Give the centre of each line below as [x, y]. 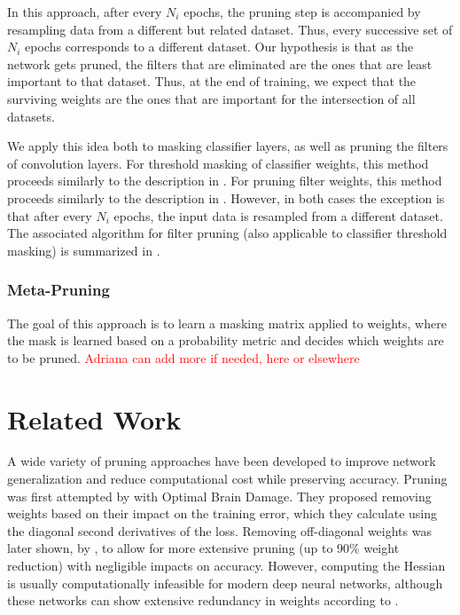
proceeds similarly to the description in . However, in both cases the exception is [226, 197]
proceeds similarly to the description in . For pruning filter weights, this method [225, 181]
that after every [50, 215]
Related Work [94, 418]
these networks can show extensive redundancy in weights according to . [203, 600]
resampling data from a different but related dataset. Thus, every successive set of [230, 29]
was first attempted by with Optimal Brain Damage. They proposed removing [219, 496]
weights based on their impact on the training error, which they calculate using [222, 513]
